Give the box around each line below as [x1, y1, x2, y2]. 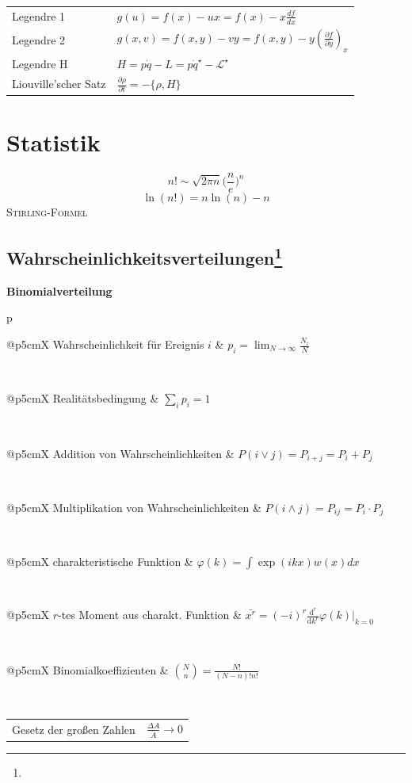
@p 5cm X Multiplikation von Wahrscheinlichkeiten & [6, 498, 261, 515]
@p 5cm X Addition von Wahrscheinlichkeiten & [6, 445, 235, 461]
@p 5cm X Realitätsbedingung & [6, 390, 159, 407]
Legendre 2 [12, 31, 66, 48]
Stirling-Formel [6, 204, 88, 220]
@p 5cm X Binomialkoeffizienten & [6, 661, 169, 678]
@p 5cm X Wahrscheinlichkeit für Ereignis [6, 336, 204, 353]
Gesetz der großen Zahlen [12, 720, 135, 737]
